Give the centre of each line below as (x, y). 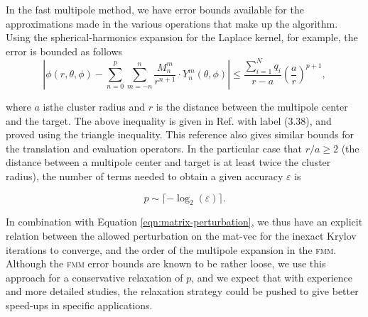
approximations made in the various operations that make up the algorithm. (172, 23)
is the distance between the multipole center (252, 107)
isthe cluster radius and (94, 107)
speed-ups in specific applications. (79, 305)
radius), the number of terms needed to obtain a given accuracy (145, 176)
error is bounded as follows (64, 51)
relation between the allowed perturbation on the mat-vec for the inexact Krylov (181, 236)
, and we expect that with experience (272, 277)
